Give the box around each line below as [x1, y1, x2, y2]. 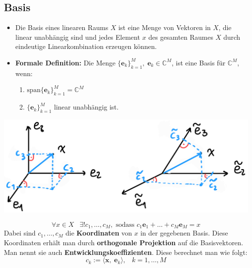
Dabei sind [4, 228, 36, 238]
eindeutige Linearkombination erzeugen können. [15, 41, 157, 51]
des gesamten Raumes [148, 32, 214, 42]
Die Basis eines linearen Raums [15, 22, 109, 32]
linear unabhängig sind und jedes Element [15, 32, 140, 42]
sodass [116, 221, 135, 228]
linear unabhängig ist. [54, 102, 119, 112]
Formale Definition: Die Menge [15, 57, 116, 67]
